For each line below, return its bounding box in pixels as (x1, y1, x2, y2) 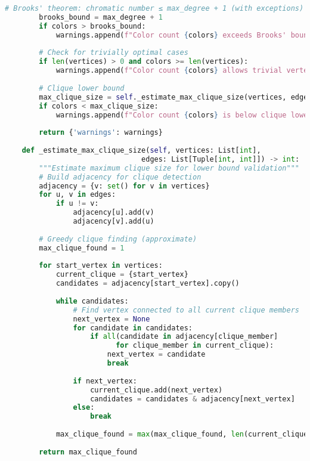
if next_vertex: (73, 376, 137, 385)
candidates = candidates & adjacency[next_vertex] (90, 394, 295, 403)
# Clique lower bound (39, 83, 125, 92)
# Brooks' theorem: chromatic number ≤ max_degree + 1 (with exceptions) (5, 4, 304, 13)
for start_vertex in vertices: (39, 261, 163, 270)
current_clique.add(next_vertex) (90, 385, 223, 394)
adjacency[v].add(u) (73, 217, 154, 225)
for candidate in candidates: (73, 323, 193, 332)
